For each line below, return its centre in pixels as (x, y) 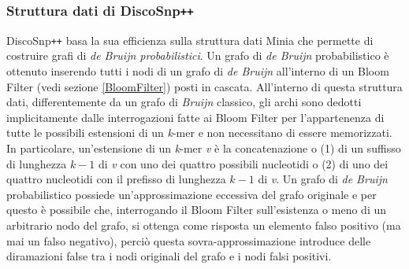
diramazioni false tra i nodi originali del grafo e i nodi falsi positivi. (169, 256)
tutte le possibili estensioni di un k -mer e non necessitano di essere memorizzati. (199, 133)
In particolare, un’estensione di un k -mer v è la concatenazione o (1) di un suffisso (204, 148)
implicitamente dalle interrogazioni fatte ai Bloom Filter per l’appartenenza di (195, 117)
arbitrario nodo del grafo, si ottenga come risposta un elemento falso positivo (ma (204, 225)
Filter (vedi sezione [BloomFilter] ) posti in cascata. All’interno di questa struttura (204, 86)
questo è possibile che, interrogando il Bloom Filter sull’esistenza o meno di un (197, 210)
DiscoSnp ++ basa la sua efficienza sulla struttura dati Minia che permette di (190, 40)
